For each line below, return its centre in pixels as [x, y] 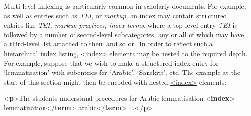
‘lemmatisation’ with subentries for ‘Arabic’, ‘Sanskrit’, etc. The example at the [122, 72]
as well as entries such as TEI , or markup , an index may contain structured [116, 15]
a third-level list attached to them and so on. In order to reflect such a [108, 44]
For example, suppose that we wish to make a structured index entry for [111, 63]
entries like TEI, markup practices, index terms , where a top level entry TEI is [120, 25]
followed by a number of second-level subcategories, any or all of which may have [124, 34]
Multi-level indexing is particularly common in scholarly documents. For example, [125, 6]
